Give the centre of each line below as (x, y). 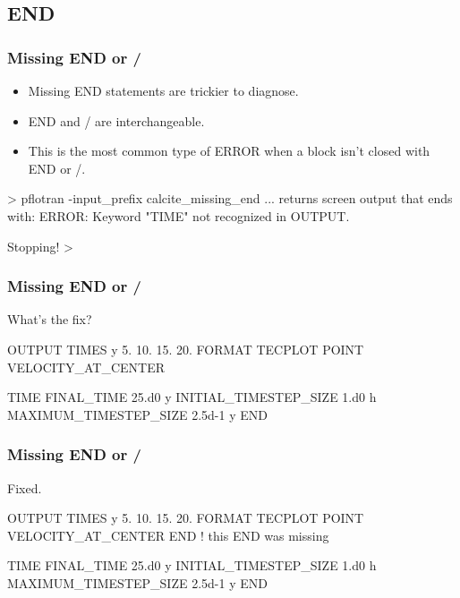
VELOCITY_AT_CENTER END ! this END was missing (168, 535)
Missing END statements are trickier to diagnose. (163, 90)
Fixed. (25, 487)
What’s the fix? (50, 319)
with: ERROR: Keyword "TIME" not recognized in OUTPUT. (179, 215)
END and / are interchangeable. (116, 120)
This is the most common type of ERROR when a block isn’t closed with (229, 151)
